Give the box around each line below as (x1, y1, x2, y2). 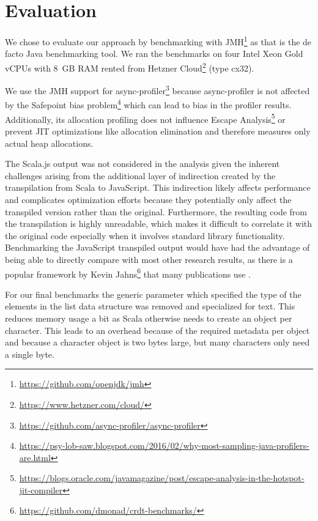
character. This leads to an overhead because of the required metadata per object (5, 323, 310, 336)
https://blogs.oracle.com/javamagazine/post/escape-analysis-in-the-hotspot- (19, 471, 305, 484)
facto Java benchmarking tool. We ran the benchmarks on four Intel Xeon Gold (5, 47, 303, 60)
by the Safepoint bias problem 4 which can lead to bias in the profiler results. (5, 97, 292, 111)
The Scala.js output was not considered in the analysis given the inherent (5, 157, 280, 170)
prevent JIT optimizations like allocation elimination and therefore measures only (5, 124, 311, 137)
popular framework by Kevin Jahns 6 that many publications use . (5, 265, 251, 280)
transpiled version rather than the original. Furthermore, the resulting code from (5, 205, 307, 218)
